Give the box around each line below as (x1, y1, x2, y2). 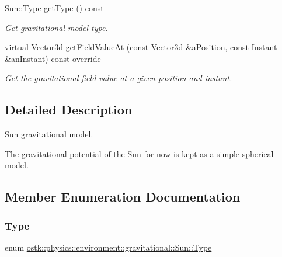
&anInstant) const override (5, 52, 101, 64)
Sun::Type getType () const (5, 2, 104, 13)
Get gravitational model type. (5, 21, 108, 33)
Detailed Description (5, 100, 133, 119)
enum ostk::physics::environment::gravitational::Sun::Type (5, 241, 212, 253)
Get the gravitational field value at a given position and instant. (5, 72, 232, 84)
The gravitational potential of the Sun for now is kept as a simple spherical (5, 147, 274, 159)
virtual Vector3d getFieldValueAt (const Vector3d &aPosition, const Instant (5, 41, 277, 53)
